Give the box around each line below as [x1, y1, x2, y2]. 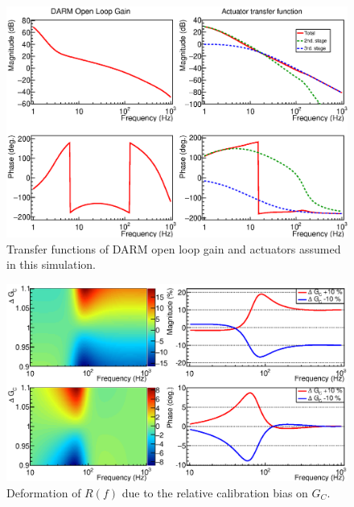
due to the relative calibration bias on [121, 484, 308, 501]
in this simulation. [6, 256, 97, 273]
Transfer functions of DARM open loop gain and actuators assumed [6, 240, 341, 257]
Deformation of [6, 484, 81, 501]
